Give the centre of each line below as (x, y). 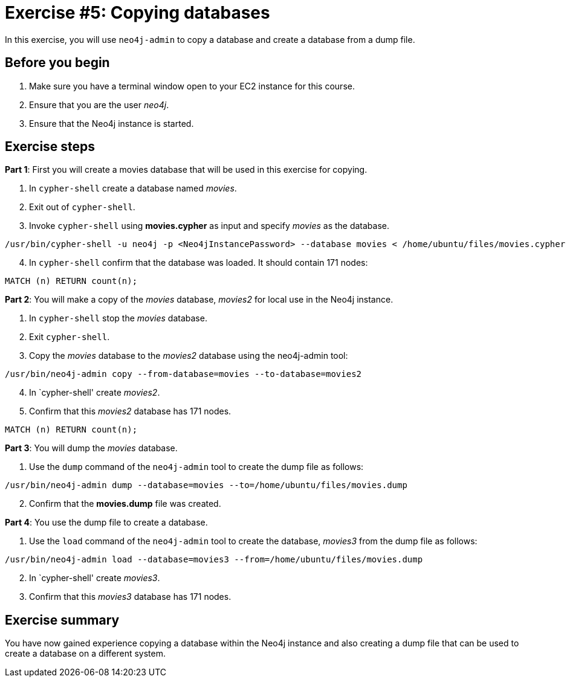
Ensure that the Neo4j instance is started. (112, 123)
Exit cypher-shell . (70, 337)
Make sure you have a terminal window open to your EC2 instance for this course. (192, 86)
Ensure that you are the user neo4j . (99, 105)
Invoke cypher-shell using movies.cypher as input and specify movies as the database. (209, 226)
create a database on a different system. (86, 654)
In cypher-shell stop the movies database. (118, 318)
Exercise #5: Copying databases (138, 13)
